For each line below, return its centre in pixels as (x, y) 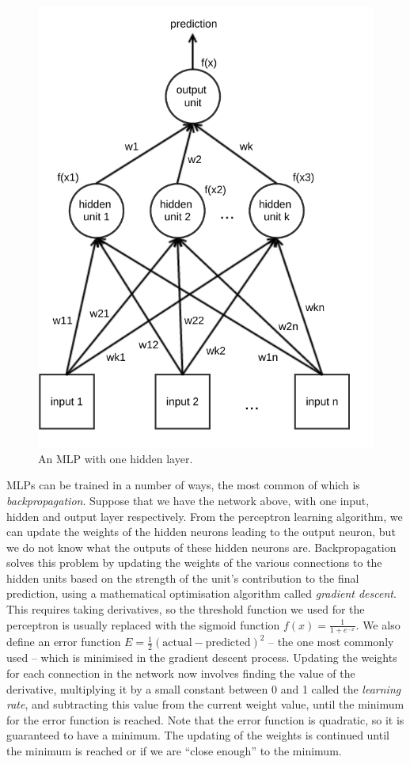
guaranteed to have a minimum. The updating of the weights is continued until (198, 735)
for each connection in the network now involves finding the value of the (181, 673)
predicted (228, 643)
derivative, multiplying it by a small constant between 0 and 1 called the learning (204, 688)
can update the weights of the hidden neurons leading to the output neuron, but (201, 532)
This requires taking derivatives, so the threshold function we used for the (186, 609)
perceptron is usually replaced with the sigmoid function (143, 624)
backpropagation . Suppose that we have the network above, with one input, (188, 500)
